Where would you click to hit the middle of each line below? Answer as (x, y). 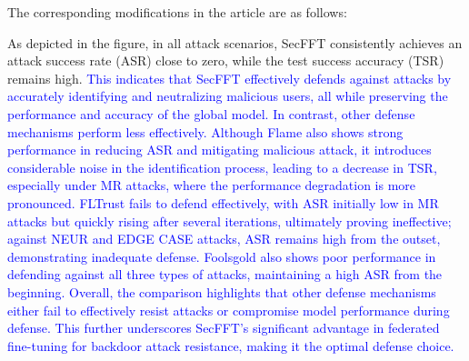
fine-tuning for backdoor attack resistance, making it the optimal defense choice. (231, 345)
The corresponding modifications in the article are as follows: (177, 12)
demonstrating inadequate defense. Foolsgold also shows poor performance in (222, 256)
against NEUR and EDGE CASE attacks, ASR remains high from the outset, (224, 239)
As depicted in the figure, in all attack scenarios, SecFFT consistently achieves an (235, 42)
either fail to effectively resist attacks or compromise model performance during (229, 310)
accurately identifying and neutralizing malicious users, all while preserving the (228, 96)
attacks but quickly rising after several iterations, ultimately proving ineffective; (230, 221)
